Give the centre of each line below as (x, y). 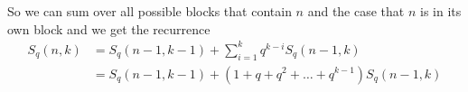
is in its (441, 11)
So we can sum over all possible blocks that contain (150, 11)
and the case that (356, 11)
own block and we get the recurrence (109, 28)
